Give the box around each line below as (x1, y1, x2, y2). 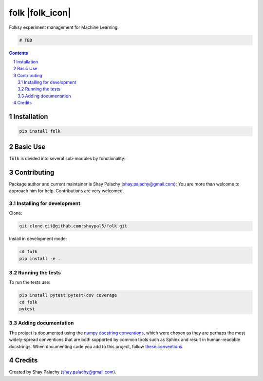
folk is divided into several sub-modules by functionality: (9, 155, 126, 161)
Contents (9, 50, 29, 56)
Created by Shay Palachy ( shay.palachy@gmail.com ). (9, 369, 116, 375)
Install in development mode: (9, 236, 67, 241)
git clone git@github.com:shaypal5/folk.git (19, 223, 128, 229)
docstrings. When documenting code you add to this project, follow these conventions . (9, 343, 184, 349)
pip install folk (19, 128, 61, 134)
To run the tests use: (9, 280, 51, 285)
